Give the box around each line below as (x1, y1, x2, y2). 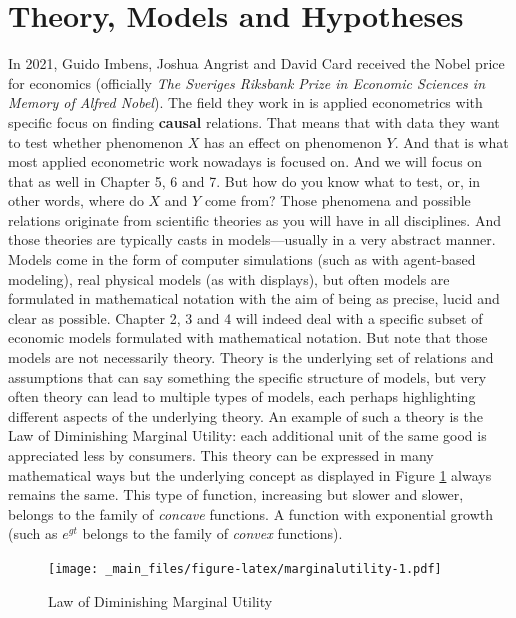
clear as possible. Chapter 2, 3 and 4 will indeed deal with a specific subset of (8, 307, 483, 328)
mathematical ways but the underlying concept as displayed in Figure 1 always (8, 464, 492, 485)
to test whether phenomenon (8, 131, 184, 152)
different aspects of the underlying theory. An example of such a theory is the (8, 405, 483, 426)
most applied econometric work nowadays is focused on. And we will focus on (8, 151, 483, 172)
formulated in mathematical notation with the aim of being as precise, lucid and (8, 288, 500, 309)
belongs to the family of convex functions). (82, 523, 343, 544)
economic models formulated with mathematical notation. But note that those (8, 327, 488, 348)
